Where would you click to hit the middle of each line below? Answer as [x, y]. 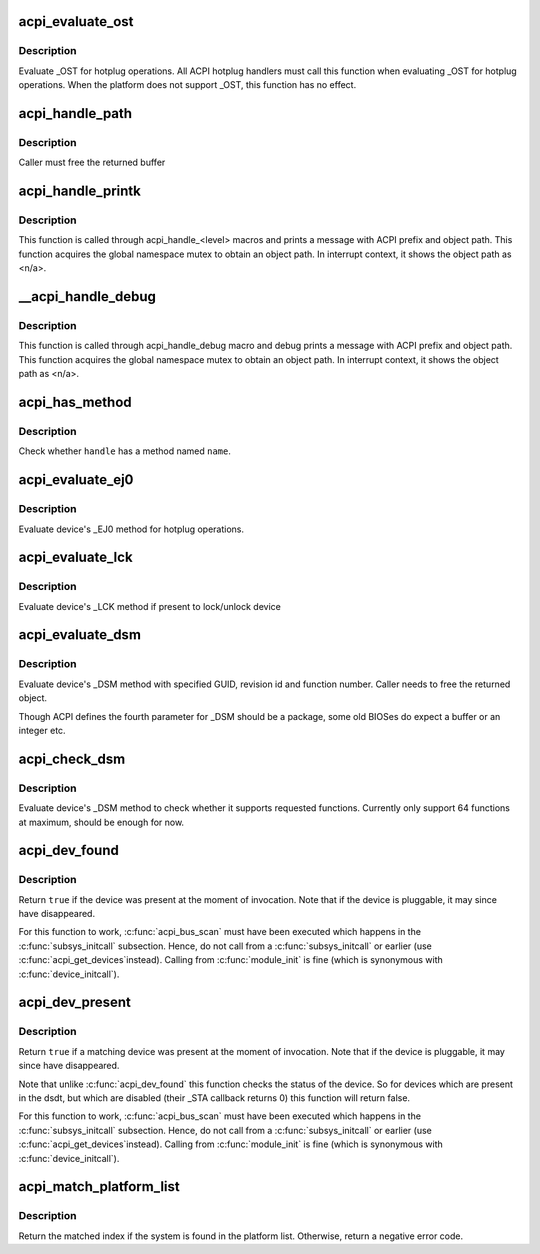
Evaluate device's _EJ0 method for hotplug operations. [131, 529]
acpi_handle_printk [80, 191]
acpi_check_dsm [72, 758]
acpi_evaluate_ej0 [76, 480]
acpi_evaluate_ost [76, 21]
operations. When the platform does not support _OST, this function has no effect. [187, 85]
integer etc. [42, 730]
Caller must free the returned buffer [92, 162]
